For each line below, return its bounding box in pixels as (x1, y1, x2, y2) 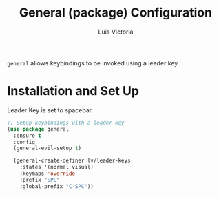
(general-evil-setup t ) (13, 145, 81, 152)
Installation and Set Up (7, 83, 140, 99)
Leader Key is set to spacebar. (7, 105, 94, 114)
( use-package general (7, 125, 70, 132)
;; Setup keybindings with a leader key (7, 119, 125, 126)
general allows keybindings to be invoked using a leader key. (7, 59, 180, 67)
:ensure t (13, 132, 41, 139)
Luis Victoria (98, 28, 134, 36)
